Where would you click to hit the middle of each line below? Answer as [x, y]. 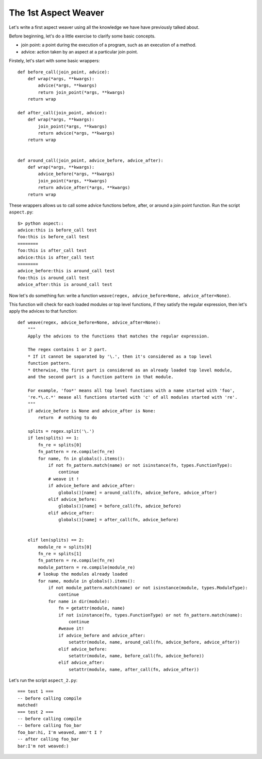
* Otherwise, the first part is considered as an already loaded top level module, [130, 370]
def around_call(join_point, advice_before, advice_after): [90, 160]
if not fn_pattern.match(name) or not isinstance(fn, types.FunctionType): [140, 465]
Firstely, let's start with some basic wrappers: [54, 61]
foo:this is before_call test [54, 237]
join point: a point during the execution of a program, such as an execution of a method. [109, 45]
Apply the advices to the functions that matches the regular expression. [118, 336]
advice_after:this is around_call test [65, 285]
